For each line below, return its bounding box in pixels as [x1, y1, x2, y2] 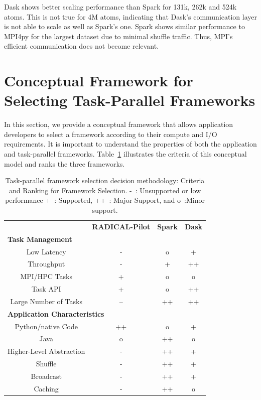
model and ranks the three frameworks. [4, 158, 125, 169]
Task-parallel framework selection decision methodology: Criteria [5, 175, 205, 186]
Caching [34, 383, 59, 393]
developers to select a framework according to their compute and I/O [4, 128, 217, 139]
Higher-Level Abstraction [8, 346, 85, 356]
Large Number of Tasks [10, 296, 82, 306]
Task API [31, 284, 61, 294]
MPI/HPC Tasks [20, 271, 72, 282]
